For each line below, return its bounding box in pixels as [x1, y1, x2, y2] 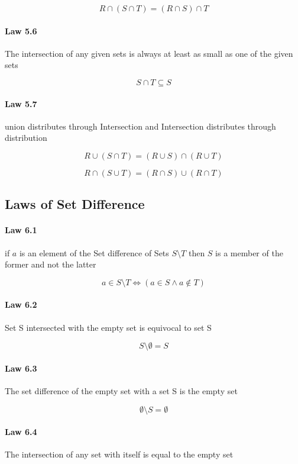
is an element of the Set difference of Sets [19, 246, 169, 259]
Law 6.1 [5, 224, 37, 236]
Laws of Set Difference [5, 195, 145, 213]
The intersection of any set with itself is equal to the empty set [5, 448, 234, 460]
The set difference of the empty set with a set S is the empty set [5, 384, 238, 397]
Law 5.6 [5, 24, 37, 37]
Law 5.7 [5, 97, 37, 109]
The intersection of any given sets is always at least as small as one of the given [5, 47, 293, 59]
